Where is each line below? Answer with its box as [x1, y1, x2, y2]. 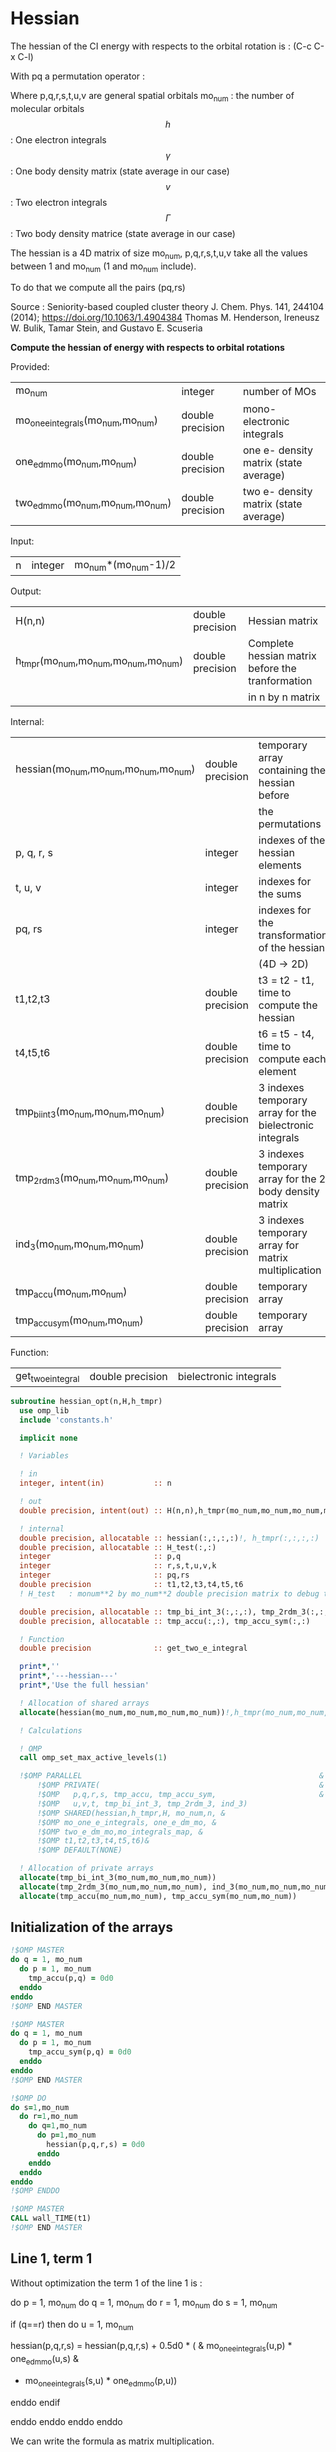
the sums [258, 887, 302, 901]
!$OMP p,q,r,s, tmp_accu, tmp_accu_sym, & [36, 1790, 325, 1800]
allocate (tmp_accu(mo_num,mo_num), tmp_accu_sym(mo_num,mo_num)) [19, 1891, 298, 1901]
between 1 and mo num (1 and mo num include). [10, 260, 197, 274]
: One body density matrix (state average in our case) [10, 165, 230, 177]
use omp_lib [19, 1405, 70, 1416]
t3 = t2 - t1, [258, 973, 315, 987]
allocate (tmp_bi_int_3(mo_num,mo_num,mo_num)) [19, 1873, 217, 1883]
